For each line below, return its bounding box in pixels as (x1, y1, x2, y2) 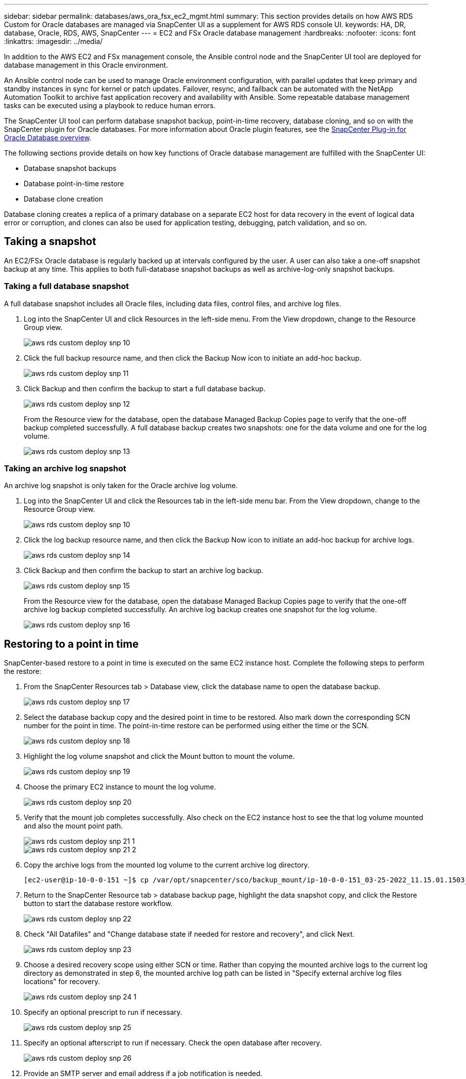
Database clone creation (24, 195, 103, 203)
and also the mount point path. (24, 822, 123, 830)
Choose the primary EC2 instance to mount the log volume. (24, 783, 216, 791)
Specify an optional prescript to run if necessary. (24, 1008, 183, 1017)
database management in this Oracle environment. (4, 61, 168, 69)
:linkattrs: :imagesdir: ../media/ (4, 37, 103, 45)
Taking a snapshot (4, 235, 96, 248)
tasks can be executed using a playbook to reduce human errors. (4, 101, 216, 110)
